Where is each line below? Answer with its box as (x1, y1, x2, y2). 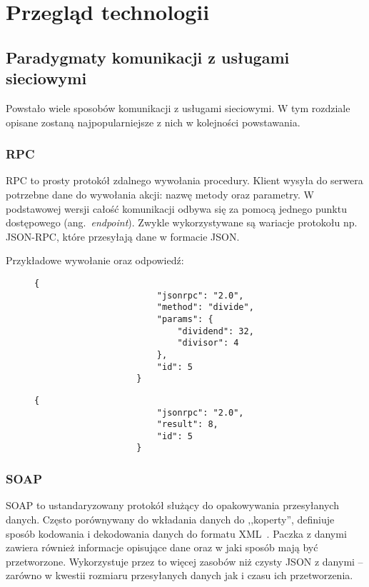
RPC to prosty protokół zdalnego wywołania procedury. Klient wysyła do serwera (6, 173, 363, 188)
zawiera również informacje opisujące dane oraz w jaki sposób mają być (6, 540, 318, 555)
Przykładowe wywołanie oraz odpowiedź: (6, 253, 184, 268)
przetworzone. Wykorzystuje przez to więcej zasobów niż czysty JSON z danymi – (6, 553, 363, 568)
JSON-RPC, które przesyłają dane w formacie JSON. (6, 229, 240, 244)
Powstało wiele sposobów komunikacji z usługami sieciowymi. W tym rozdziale (6, 100, 350, 115)
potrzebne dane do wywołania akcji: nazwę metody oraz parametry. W (6, 186, 314, 201)
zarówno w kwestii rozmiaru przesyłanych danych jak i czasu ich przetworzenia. (6, 568, 353, 583)
